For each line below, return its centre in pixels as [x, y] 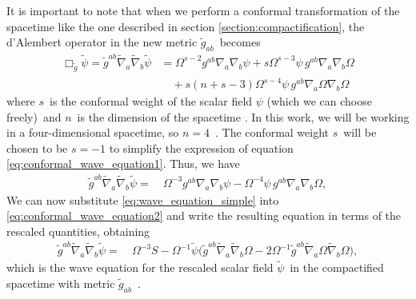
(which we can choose [319, 101]
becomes [240, 42]
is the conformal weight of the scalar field [151, 101]
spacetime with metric [61, 283]
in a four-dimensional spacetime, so [93, 132]
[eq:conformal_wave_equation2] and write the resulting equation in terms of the [204, 215]
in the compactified [337, 267]
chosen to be [37, 148]
